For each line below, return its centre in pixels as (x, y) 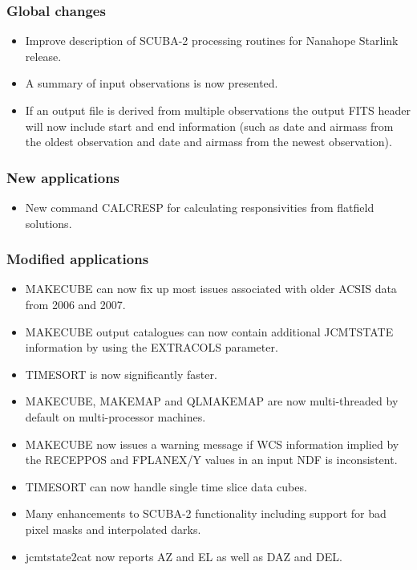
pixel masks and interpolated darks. (113, 529)
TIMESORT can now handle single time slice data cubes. (166, 486)
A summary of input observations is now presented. (152, 83)
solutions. (49, 223)
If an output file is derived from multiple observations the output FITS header (218, 110)
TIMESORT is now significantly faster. (121, 374)
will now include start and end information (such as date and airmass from (209, 126)
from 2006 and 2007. (75, 304)
